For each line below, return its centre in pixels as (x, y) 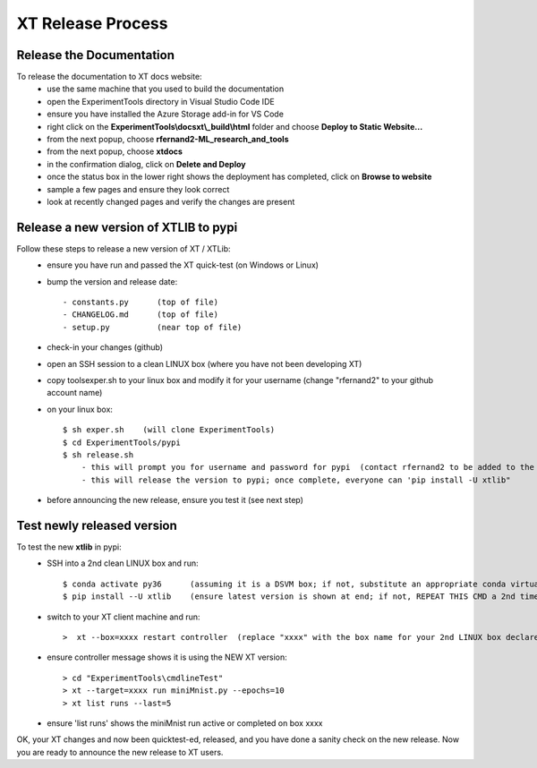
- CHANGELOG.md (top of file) (141, 315)
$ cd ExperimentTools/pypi (122, 442)
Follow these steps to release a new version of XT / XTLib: (124, 248)
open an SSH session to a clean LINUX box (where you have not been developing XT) (205, 363)
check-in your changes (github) (105, 347)
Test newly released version (97, 525)
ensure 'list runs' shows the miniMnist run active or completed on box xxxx (185, 723)
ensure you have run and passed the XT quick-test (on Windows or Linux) (183, 265)
